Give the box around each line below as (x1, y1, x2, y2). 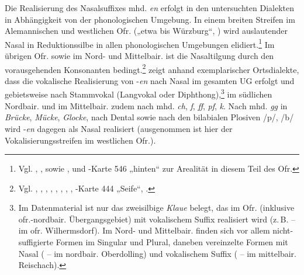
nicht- (272, 224, 293, 236)
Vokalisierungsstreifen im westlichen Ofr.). (5, 134, 156, 146)
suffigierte (18, 236, 54, 248)
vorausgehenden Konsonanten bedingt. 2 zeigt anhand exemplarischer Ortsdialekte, (5, 61, 299, 75)
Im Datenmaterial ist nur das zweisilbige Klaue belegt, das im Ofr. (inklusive (18, 201, 295, 214)
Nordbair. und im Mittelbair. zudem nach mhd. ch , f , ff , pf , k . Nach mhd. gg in (5, 99, 288, 112)
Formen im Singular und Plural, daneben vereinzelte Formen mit (56, 236, 288, 248)
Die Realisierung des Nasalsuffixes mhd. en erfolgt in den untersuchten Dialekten (5, 2, 294, 13)
